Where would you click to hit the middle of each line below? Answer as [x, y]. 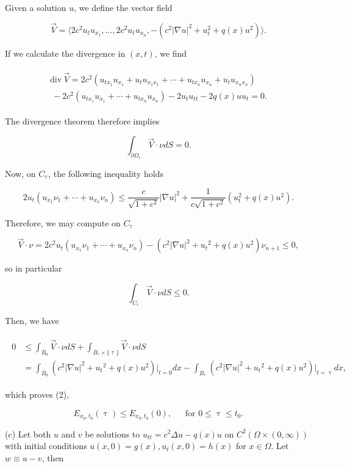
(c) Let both [28, 434]
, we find [171, 53]
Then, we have [32, 321]
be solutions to [112, 434]
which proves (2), [37, 394]
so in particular [34, 268]
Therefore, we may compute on [63, 222]
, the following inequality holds [106, 173]
